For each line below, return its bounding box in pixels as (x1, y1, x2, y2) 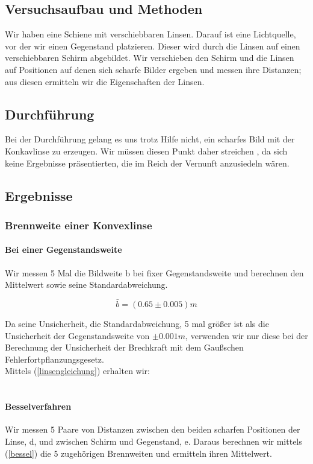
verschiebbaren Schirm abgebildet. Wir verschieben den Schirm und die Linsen (5, 51, 294, 64)
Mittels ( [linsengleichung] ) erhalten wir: (5, 364, 150, 377)
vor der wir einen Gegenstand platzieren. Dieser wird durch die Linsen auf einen (5, 39, 300, 52)
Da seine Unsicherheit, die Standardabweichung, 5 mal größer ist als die (5, 317, 269, 329)
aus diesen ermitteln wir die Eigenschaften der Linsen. (5, 75, 205, 87)
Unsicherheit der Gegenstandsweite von (5, 329, 150, 342)
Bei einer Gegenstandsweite (5, 243, 122, 256)
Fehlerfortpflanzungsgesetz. (5, 352, 104, 365)
